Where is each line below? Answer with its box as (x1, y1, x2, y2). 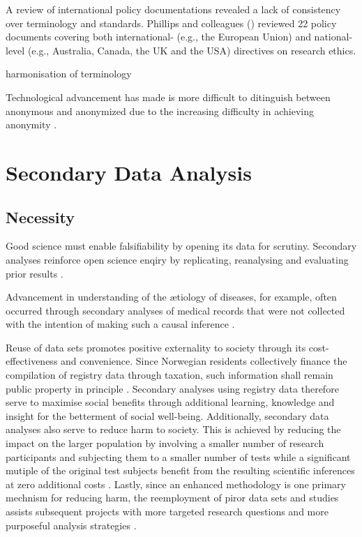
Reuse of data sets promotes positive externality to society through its (6, 340, 306, 354)
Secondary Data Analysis (6, 158, 252, 186)
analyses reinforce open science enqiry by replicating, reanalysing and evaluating (6, 252, 349, 266)
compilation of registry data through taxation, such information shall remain (6, 368, 333, 382)
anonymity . (6, 117, 57, 132)
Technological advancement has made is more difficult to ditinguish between (6, 89, 331, 104)
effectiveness (6, 354, 58, 368)
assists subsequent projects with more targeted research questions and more (6, 504, 329, 519)
